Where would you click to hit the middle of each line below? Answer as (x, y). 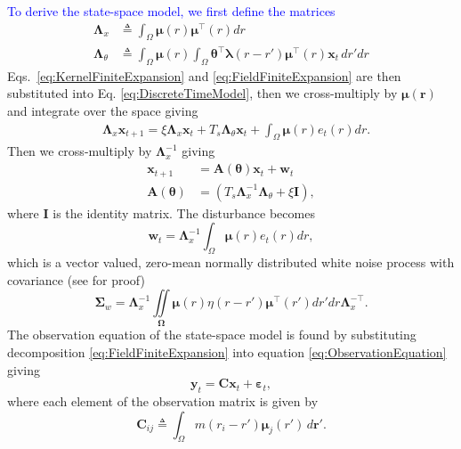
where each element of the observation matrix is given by (163, 401)
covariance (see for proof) (76, 279)
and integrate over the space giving (103, 111)
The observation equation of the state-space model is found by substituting (212, 335)
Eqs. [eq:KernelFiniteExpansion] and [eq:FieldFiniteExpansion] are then (204, 75)
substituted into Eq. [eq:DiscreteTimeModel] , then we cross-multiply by (202, 93)
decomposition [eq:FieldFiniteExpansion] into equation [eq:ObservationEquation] (227, 352)
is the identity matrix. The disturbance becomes (184, 212)
